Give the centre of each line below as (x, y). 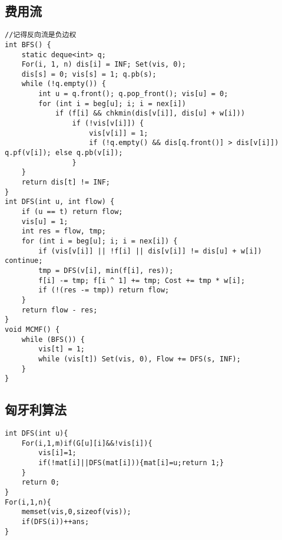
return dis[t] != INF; (66, 182)
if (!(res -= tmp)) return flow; (104, 290)
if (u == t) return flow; (72, 212)
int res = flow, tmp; (64, 231)
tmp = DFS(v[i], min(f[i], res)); (106, 270)
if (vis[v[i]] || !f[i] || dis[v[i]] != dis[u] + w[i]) (150, 251)
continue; (24, 261)
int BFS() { (28, 45)
